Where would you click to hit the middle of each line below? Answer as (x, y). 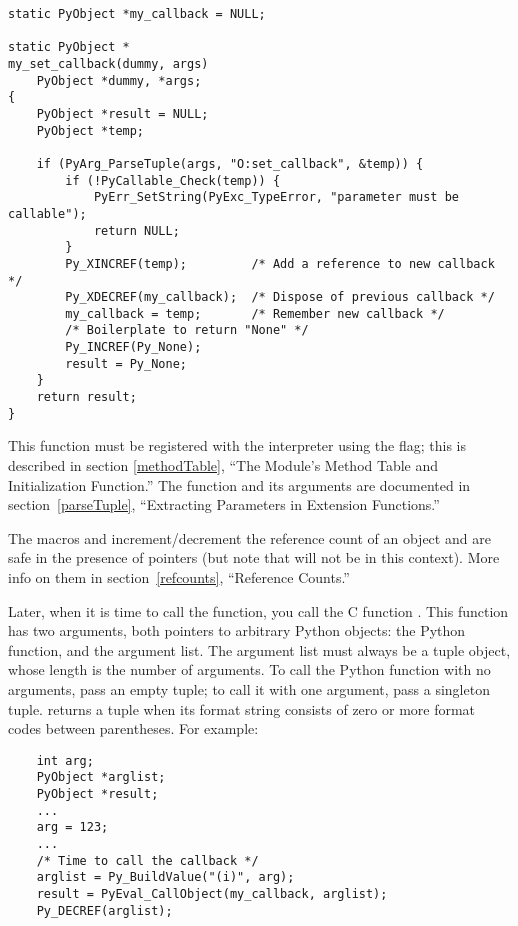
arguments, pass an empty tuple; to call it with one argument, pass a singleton (249, 688)
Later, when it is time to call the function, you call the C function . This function (258, 610)
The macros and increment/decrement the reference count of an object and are (249, 537)
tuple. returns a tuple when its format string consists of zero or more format (242, 708)
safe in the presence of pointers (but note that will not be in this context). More (254, 557)
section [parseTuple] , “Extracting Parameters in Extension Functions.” (224, 504)
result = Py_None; (126, 363)
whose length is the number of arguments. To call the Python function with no (249, 669)
